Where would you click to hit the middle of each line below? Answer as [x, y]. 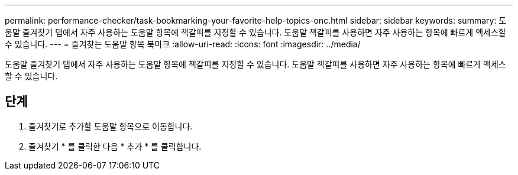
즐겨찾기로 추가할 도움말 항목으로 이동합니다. [111, 126]
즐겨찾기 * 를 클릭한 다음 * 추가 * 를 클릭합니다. [115, 146]
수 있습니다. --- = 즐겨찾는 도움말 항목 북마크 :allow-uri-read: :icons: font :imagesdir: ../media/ [183, 44]
